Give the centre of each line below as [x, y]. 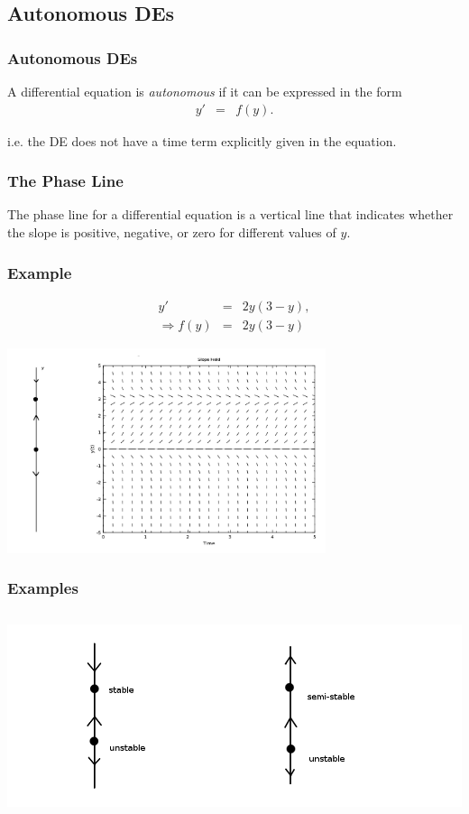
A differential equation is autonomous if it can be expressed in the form [205, 91]
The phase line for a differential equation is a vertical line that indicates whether [230, 214]
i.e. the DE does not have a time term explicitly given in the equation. [202, 140]
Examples [43, 588]
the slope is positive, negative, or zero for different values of [172, 232]
